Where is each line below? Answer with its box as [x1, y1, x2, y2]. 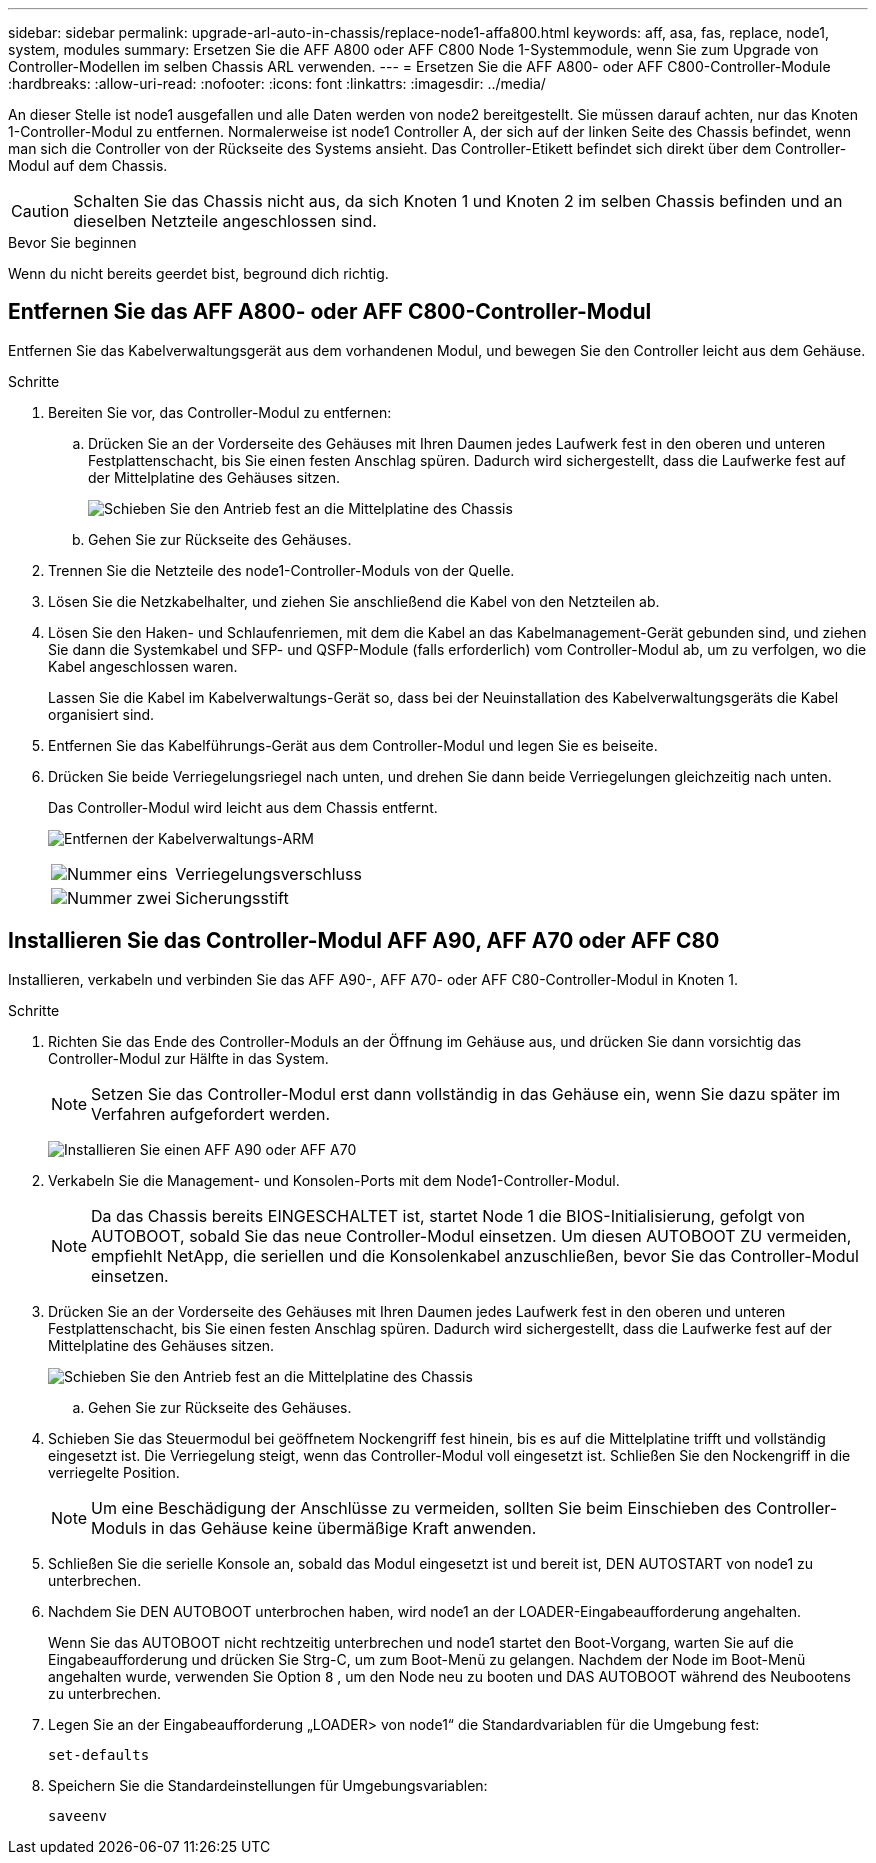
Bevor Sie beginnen [8, 234, 137, 251]
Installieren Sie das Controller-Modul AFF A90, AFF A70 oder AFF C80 [8, 928, 720, 954]
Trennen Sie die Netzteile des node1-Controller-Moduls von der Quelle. [48, 561, 515, 579]
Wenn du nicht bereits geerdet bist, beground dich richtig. [8, 265, 389, 282]
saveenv [48, 1807, 108, 1824]
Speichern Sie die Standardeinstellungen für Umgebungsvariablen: [48, 1776, 488, 1794]
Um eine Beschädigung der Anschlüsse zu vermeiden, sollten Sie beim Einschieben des [91, 1497, 752, 1518]
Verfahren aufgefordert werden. [91, 1103, 331, 1124]
